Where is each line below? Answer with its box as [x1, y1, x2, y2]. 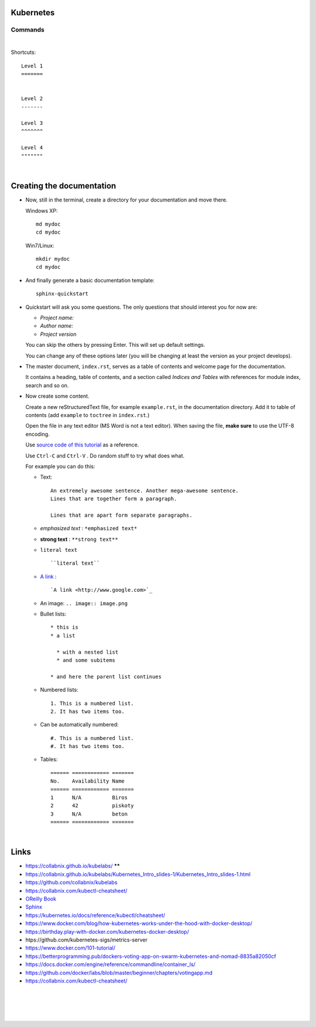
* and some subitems [56, 657, 116, 663]
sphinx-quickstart [36, 291, 89, 297]
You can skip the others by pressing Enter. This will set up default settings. [25, 342, 205, 349]
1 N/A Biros [50, 794, 128, 801]
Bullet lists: [40, 610, 67, 617]
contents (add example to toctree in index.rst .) [25, 411, 150, 418]
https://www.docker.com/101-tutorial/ [25, 944, 115, 951]
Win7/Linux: [25, 242, 54, 249]
